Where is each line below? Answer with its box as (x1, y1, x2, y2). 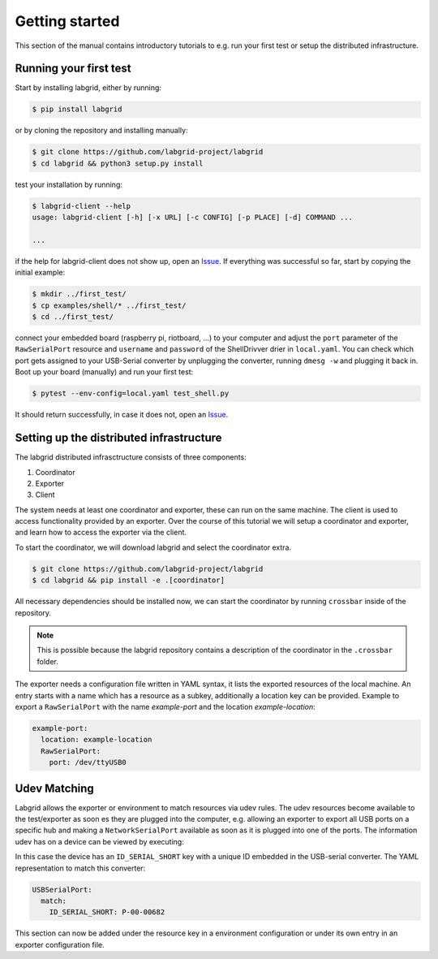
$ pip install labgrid (32, 105, 122, 114)
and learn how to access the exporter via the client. (15, 528, 187, 538)
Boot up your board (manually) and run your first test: (15, 367, 194, 377)
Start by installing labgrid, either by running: (15, 83, 162, 93)
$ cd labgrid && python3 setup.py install (32, 158, 204, 168)
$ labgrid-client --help (32, 201, 131, 210)
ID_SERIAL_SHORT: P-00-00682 (49, 908, 165, 917)
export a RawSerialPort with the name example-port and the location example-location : (15, 702, 316, 711)
